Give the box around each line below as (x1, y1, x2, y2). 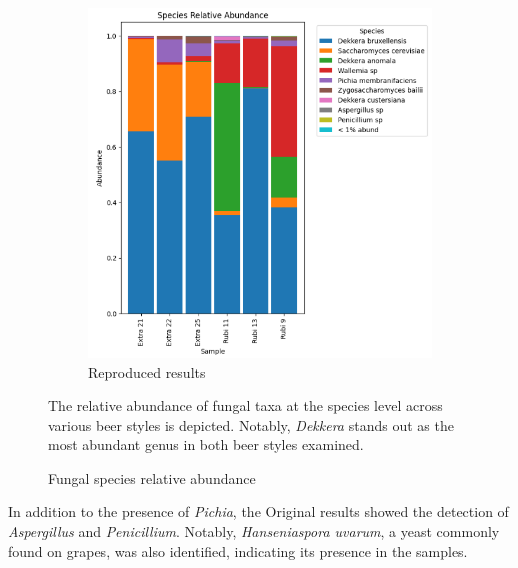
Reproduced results (88, 361, 206, 382)
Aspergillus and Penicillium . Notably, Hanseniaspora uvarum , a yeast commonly (8, 521, 500, 542)
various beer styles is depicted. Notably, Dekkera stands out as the (48, 414, 454, 435)
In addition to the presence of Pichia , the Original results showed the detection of (8, 501, 509, 522)
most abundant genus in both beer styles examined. (48, 434, 364, 455)
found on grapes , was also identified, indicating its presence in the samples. (8, 540, 468, 561)
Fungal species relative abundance (48, 467, 256, 488)
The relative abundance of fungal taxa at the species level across (48, 395, 443, 416)
